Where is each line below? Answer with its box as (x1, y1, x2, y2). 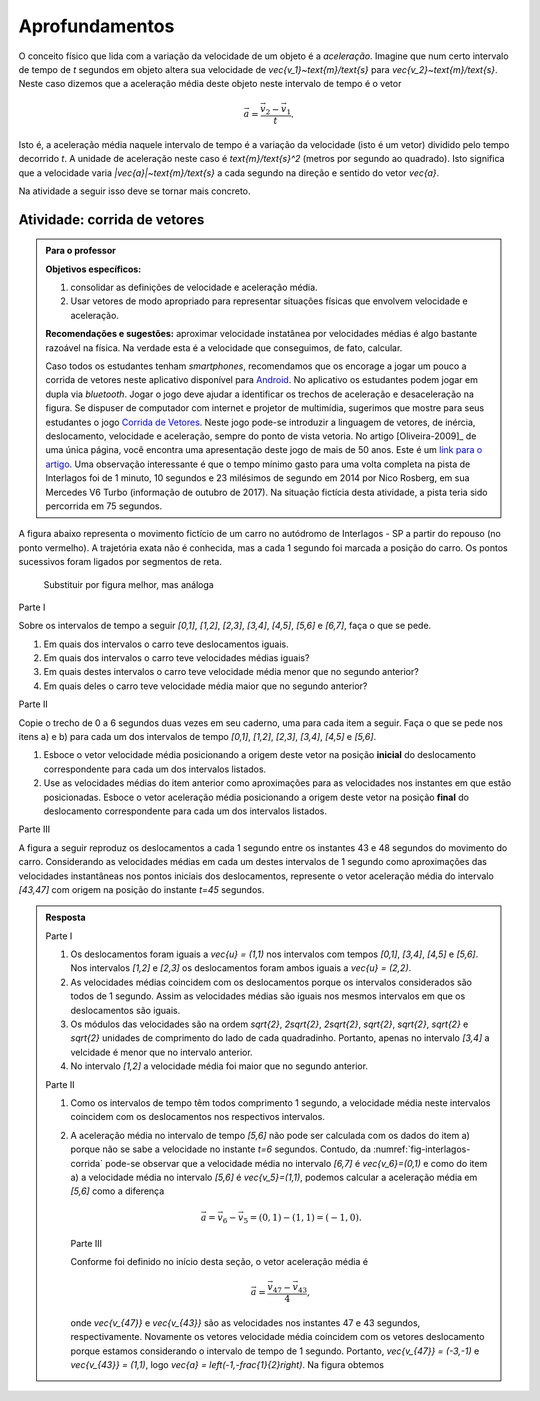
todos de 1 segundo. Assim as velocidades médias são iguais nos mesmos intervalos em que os (70, 990, 466, 1002)
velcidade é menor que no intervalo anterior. (70, 1046, 254, 1058)
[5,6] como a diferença (70, 1185, 165, 1197)
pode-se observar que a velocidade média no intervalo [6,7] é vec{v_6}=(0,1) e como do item (105, 1157, 488, 1169)
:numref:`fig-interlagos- (373, 1143, 471, 1155)
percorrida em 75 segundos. (45, 500, 163, 512)
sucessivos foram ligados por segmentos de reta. (18, 556, 222, 568)
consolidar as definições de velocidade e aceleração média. (70, 281, 319, 294)
